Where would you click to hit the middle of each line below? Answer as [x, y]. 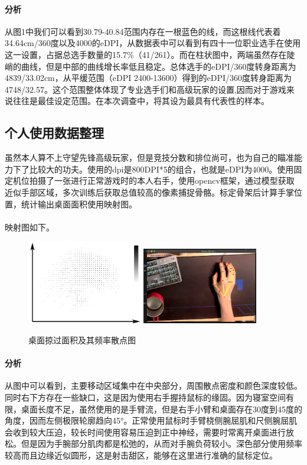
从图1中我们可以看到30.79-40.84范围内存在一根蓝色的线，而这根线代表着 [143, 31]
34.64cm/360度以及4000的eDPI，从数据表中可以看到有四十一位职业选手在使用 [153, 43]
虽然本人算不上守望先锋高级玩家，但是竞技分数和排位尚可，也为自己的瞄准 [149, 157]
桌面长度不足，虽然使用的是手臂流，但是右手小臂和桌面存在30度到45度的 [161, 409]
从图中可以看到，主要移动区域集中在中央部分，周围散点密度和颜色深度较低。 [153, 386]
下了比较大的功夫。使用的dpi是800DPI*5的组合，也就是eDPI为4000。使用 [153, 169]
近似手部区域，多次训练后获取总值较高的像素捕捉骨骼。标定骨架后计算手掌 [149, 192]
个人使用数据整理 [54, 133]
